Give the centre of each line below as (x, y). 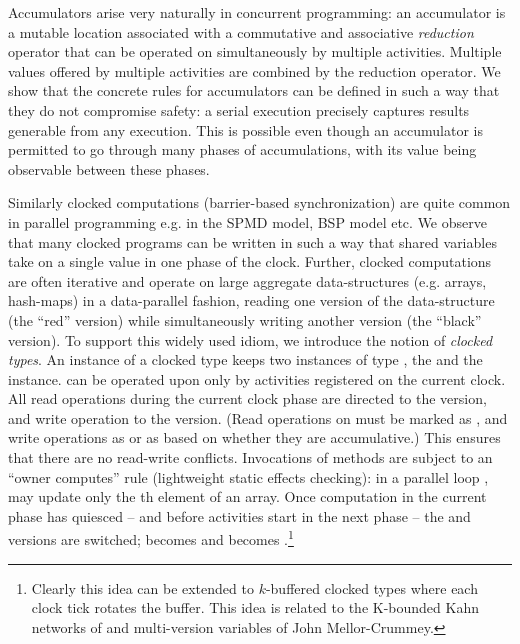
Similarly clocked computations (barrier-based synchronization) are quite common (259, 202)
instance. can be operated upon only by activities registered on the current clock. (257, 378)
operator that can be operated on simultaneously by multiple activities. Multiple (255, 51)
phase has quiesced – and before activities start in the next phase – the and (239, 515)
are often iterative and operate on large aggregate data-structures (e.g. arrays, (247, 280)
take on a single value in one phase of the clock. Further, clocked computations (250, 261)
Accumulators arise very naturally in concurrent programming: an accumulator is (257, 12)
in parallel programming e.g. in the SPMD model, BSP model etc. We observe (247, 221)
